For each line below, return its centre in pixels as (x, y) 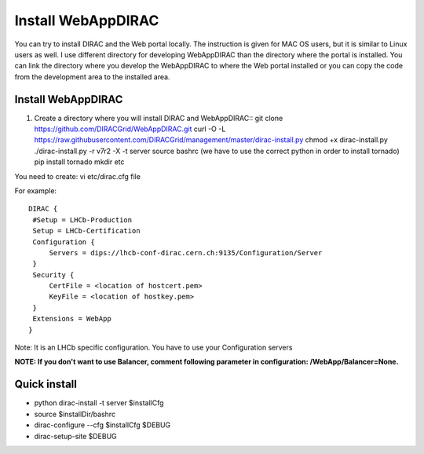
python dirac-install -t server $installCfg (99, 403)
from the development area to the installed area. (92, 77)
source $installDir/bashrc (75, 414)
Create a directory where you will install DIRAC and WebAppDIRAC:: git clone (159, 118)
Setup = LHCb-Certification (86, 231)
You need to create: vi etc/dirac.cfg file (78, 176)
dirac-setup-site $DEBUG (75, 436)
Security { (53, 275)
